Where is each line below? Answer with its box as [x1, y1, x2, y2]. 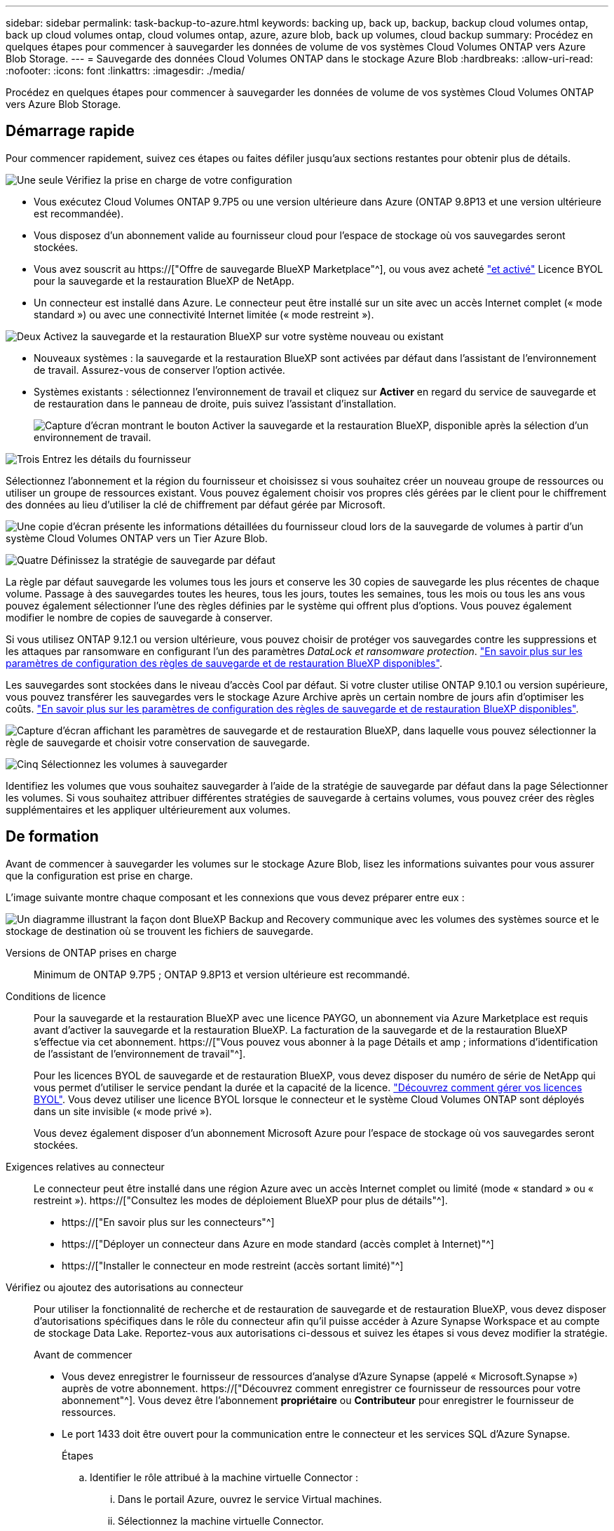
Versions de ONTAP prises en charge [6, 946, 177, 959]
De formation [6, 828, 99, 846]
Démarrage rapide [6, 122, 135, 140]
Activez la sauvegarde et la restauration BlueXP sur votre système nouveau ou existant [43, 330, 444, 342]
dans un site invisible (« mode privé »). [34, 1105, 212, 1117]
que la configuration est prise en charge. [6, 869, 193, 882]
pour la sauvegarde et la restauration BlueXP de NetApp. [34, 274, 294, 287]
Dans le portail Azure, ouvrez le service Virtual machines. [118, 1492, 382, 1505]
